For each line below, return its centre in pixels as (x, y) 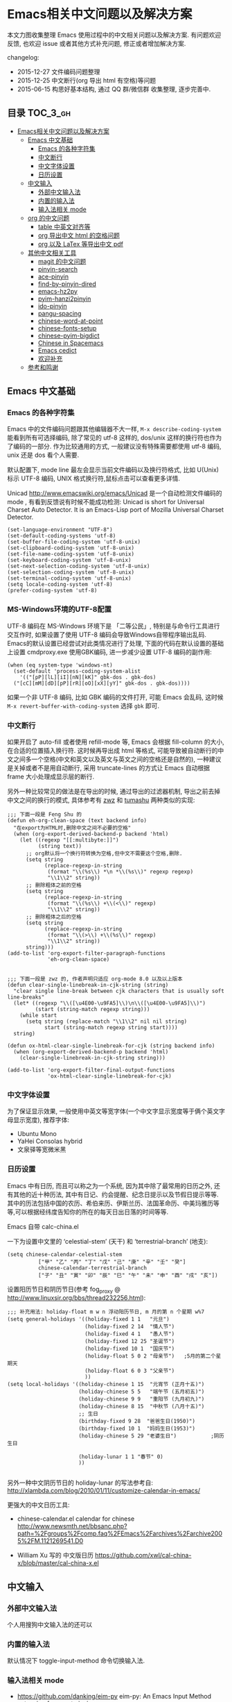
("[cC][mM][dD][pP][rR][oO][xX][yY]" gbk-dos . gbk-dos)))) (102, 683)
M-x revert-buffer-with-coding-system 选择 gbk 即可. (83, 706)
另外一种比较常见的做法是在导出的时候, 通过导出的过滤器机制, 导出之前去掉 (114, 792)
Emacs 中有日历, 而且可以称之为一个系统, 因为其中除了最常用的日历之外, (110, 1185)
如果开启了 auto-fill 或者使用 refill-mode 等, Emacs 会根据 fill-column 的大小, (116, 742)
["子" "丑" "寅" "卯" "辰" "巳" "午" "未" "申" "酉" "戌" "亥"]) (128, 1275)
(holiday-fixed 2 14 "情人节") (130, 1327)
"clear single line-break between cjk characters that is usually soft (119, 991)
